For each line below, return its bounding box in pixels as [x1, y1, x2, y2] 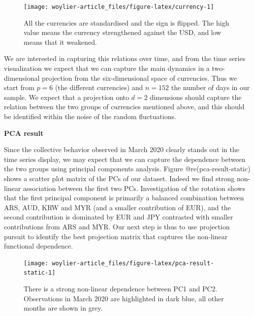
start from [4, 82, 34, 93]
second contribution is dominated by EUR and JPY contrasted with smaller [4, 212, 233, 222]
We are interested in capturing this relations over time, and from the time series [4, 53, 246, 63]
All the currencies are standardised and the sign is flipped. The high [24, 17, 229, 28]
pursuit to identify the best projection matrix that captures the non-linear [4, 231, 228, 241]
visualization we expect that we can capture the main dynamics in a [4, 63, 210, 73]
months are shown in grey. [24, 303, 103, 313]
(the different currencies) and [55, 82, 143, 93]
